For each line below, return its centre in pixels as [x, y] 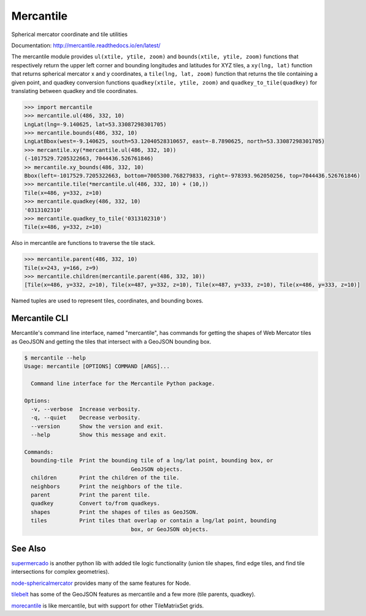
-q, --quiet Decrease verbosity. [86, 418]
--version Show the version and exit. [97, 426]
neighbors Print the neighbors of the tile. [107, 486]
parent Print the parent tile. [91, 495]
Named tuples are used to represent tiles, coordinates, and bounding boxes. [107, 301]
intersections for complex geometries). [60, 572]
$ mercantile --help [55, 358]
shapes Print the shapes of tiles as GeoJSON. [115, 512]
